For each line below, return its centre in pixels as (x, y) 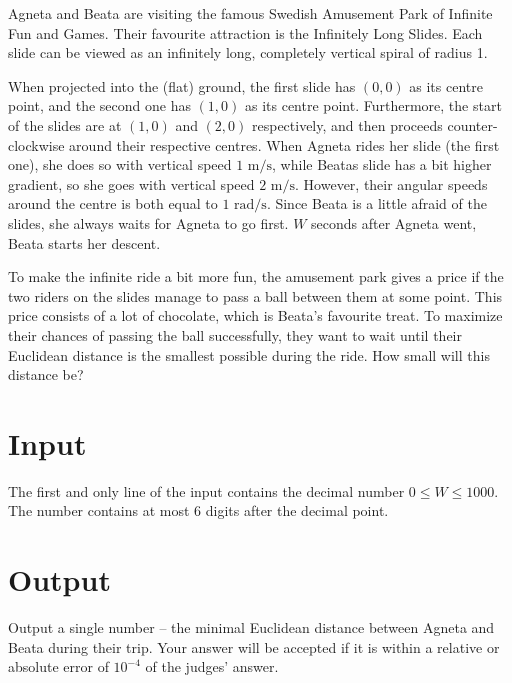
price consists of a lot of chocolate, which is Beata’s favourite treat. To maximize (255, 315)
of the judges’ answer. (212, 666)
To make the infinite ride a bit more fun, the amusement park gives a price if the (256, 276)
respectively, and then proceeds (347, 124)
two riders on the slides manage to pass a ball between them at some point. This (255, 295)
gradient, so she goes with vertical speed (131, 183)
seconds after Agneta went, (394, 222)
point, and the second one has (99, 105)
